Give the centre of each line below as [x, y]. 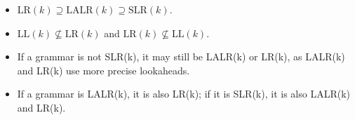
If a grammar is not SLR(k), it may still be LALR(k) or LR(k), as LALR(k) [181, 56]
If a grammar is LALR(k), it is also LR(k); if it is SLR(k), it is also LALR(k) [183, 94]
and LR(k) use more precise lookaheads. [103, 70]
